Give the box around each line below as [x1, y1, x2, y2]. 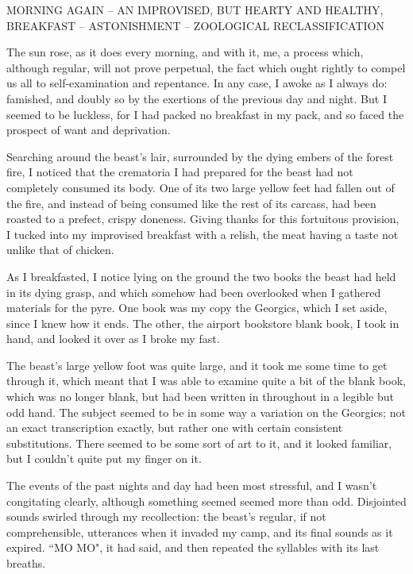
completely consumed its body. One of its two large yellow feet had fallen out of [6, 179, 395, 195]
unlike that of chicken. [6, 241, 114, 258]
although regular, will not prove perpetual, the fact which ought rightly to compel [6, 59, 406, 75]
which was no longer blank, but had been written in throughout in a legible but [6, 388, 394, 405]
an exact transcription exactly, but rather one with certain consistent [6, 419, 343, 436]
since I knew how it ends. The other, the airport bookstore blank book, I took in [6, 314, 399, 331]
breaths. [6, 555, 46, 571]
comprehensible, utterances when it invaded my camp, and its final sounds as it [6, 523, 393, 540]
